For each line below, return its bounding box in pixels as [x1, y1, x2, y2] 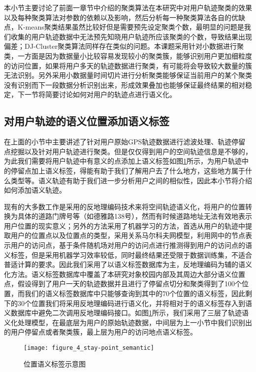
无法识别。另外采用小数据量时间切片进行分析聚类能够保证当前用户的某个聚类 [4, 70, 252, 80]
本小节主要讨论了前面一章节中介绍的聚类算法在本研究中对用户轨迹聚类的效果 [4, 2, 252, 12]
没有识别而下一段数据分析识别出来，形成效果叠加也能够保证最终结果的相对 [4, 79, 245, 90]
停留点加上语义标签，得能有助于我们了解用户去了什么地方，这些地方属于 [10, 165, 245, 175]
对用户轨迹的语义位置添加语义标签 [4, 113, 169, 129]
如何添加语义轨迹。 [4, 185, 66, 195]
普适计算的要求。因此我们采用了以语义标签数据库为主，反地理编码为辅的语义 [4, 259, 252, 270]
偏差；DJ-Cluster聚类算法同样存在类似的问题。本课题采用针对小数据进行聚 [4, 41, 244, 51]
